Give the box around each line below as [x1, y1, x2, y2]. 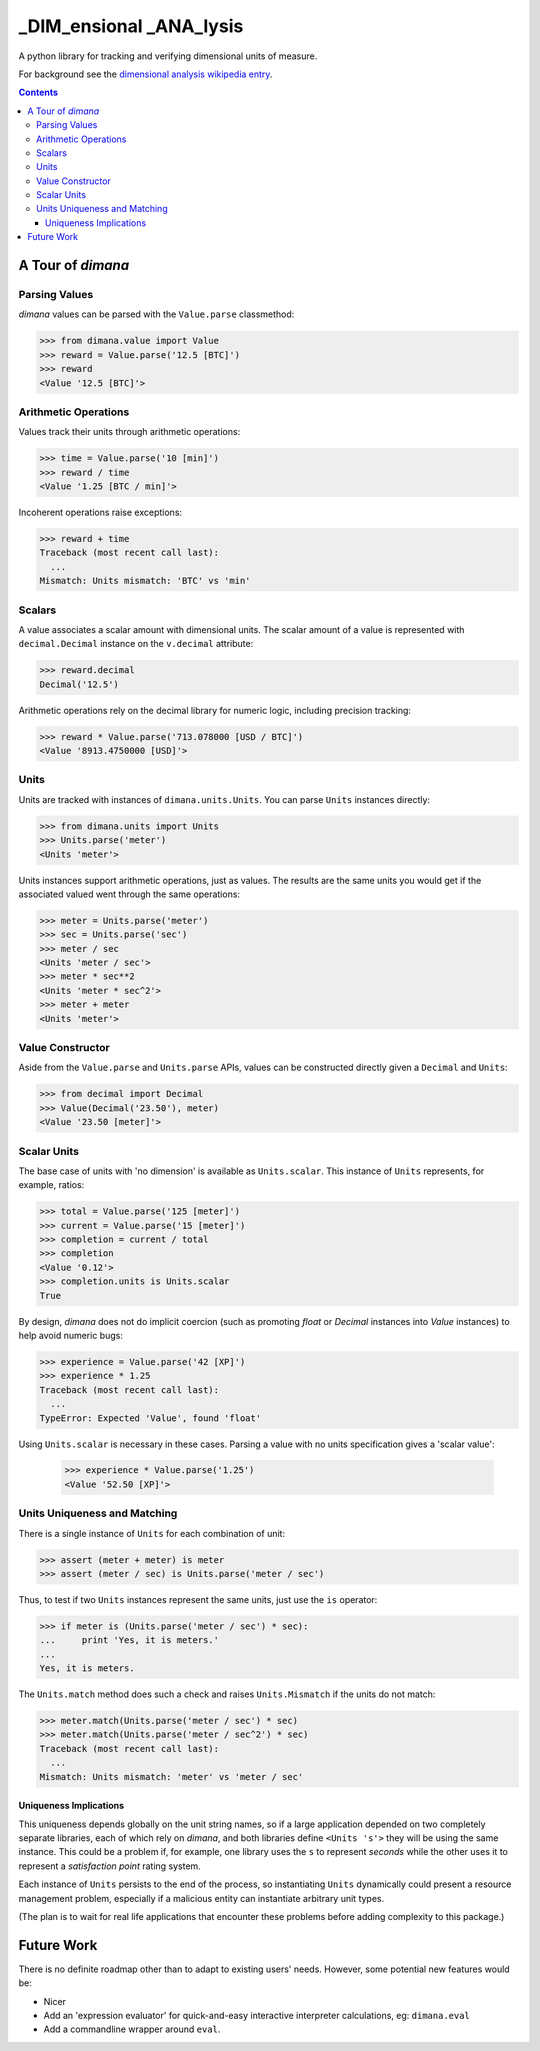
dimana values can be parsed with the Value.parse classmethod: [18, 308, 295, 320]
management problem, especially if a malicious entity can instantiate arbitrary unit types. [18, 1892, 385, 1904]
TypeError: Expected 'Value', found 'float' [39, 1412, 262, 1424]
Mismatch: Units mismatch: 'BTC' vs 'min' [39, 575, 251, 587]
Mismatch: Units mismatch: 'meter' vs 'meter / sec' [39, 1771, 304, 1782]
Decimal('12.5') [39, 678, 120, 690]
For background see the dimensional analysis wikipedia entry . [18, 68, 273, 80]
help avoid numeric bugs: [18, 1329, 124, 1341]
